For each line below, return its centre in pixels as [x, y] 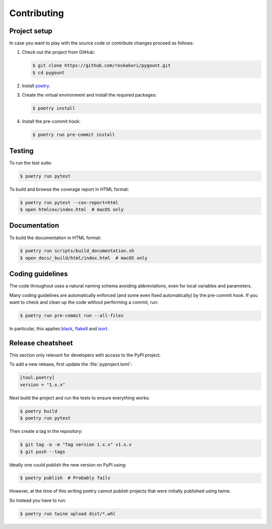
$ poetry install [54, 108]
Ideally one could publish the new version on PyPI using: [68, 465]
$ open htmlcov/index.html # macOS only [72, 210]
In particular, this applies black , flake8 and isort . [59, 329]
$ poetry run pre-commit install [74, 135]
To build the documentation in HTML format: [55, 238]
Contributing [37, 13]
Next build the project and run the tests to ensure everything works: [80, 398]
